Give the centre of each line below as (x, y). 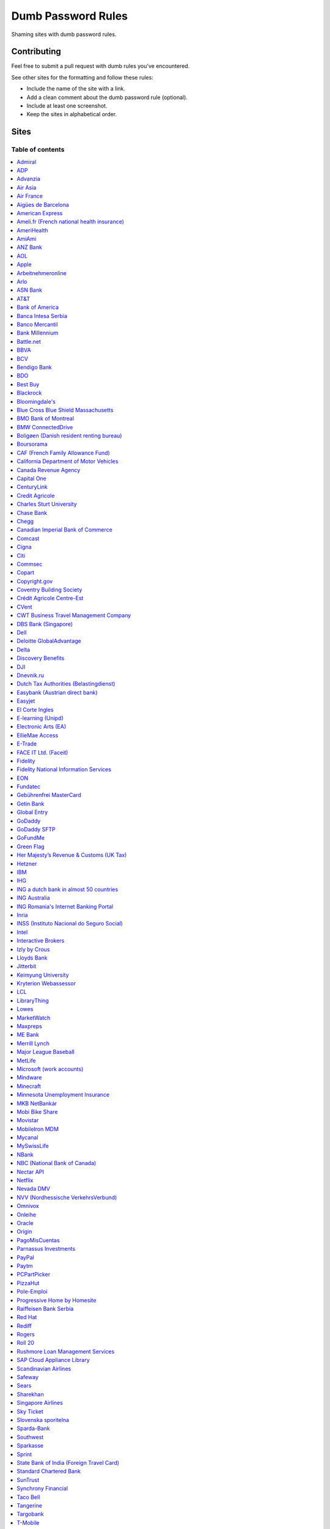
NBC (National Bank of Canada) (57, 1163)
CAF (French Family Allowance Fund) (63, 453)
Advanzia (29, 179)
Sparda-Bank (33, 1429)
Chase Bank (32, 513)
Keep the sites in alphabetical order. (72, 114)
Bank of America (38, 307)
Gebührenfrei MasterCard (49, 795)
